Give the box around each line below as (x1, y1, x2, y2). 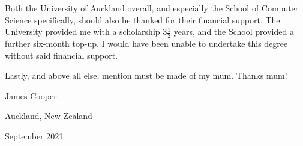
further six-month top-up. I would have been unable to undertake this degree (5, 37, 288, 50)
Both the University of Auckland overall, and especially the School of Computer (5, 2, 299, 14)
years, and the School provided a (173, 25, 294, 38)
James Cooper (5, 89, 57, 102)
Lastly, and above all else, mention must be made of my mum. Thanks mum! (5, 69, 287, 82)
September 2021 (5, 129, 64, 142)
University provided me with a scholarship (5, 25, 160, 38)
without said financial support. (5, 49, 118, 61)
